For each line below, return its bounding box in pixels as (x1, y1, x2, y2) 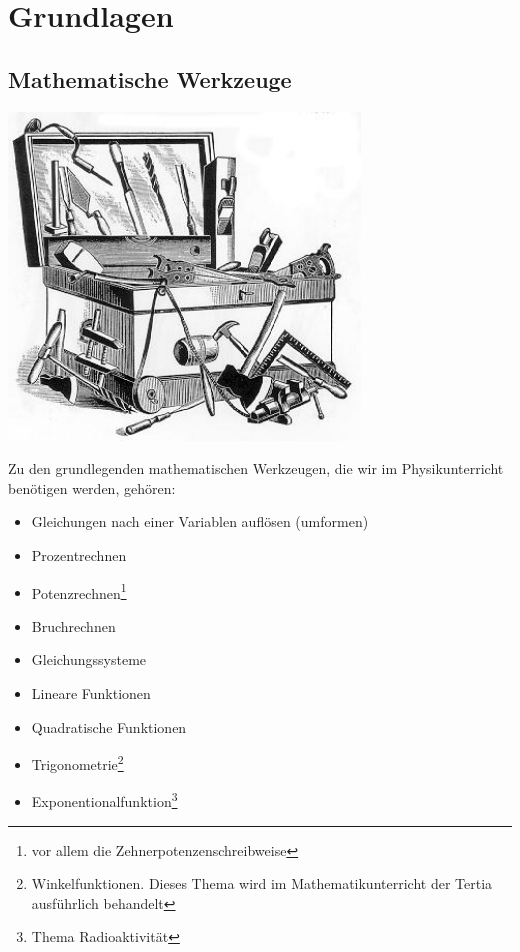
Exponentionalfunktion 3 (31, 788, 178, 812)
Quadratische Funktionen (31, 716, 187, 737)
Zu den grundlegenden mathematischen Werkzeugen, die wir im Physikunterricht (8, 458, 504, 479)
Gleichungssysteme (31, 649, 147, 670)
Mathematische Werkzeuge (8, 63, 292, 94)
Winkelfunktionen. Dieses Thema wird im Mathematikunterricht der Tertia (31, 873, 493, 894)
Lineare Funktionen (31, 682, 151, 703)
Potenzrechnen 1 (31, 579, 127, 603)
